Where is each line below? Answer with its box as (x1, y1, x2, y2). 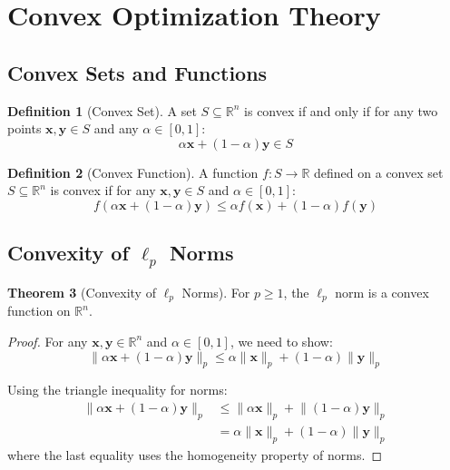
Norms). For (181, 282, 250, 301)
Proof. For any (7, 331, 88, 350)
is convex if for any (50, 181, 156, 200)
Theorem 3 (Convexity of (7, 282, 156, 301)
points (7, 119, 42, 138)
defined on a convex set (314, 162, 444, 181)
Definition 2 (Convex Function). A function (7, 162, 259, 181)
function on (7, 301, 71, 320)
